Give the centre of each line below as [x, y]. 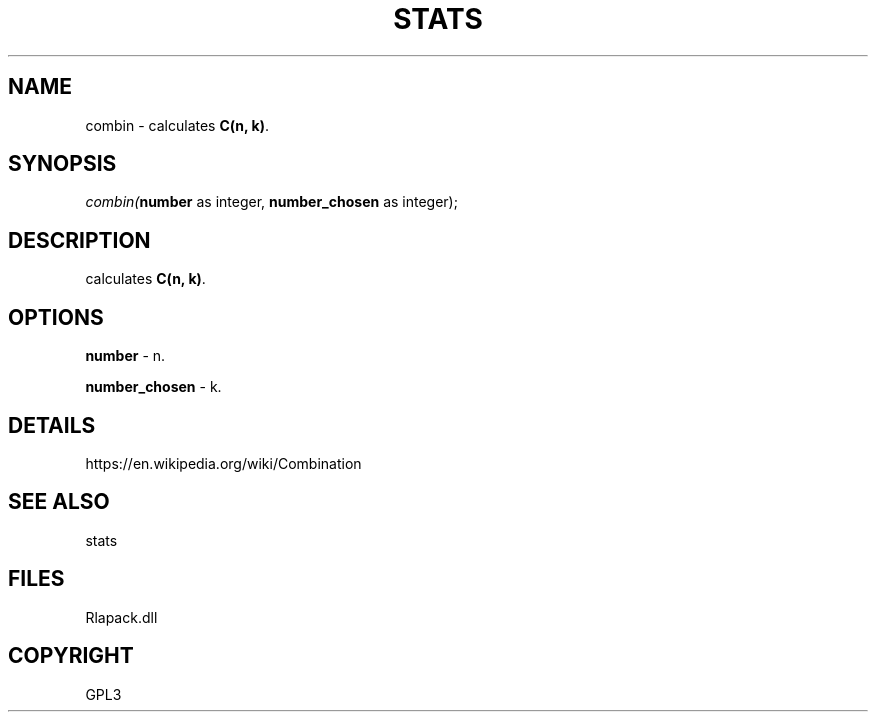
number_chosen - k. [153, 387]
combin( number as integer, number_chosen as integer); [271, 202]
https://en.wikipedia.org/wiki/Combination [223, 463]
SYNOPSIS [62, 164]
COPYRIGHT [71, 656]
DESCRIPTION [79, 240]
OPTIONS [56, 317]
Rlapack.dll [121, 617]
